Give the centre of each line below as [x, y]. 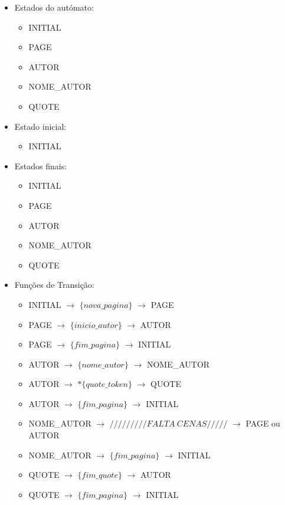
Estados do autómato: [54, 7]
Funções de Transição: [54, 285]
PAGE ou [263, 423]
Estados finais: [41, 165]
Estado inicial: [40, 126]
